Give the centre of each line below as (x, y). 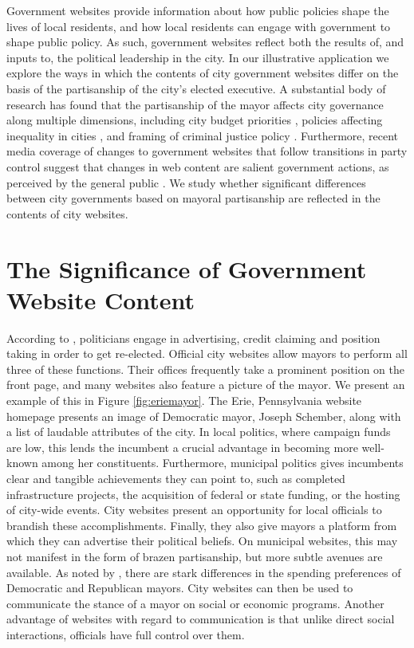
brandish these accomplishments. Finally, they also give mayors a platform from (202, 525)
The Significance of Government (187, 268)
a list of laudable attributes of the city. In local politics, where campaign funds (199, 432)
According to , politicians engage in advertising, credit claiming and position (193, 338)
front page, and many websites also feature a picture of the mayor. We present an (206, 385)
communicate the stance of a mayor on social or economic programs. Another (195, 603)
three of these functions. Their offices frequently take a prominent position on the (206, 369)
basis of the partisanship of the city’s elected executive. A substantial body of (196, 88)
